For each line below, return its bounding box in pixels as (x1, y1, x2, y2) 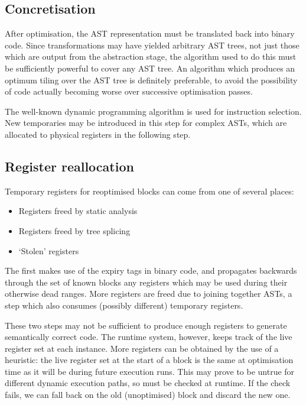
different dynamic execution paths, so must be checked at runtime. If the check (5, 377, 291, 389)
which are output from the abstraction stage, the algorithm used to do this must (5, 50, 297, 63)
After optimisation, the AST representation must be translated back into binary (5, 27, 295, 40)
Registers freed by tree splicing (18, 224, 131, 236)
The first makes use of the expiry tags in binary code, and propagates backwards (5, 264, 297, 277)
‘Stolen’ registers (18, 244, 79, 257)
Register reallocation (5, 157, 134, 175)
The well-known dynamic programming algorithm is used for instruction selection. (5, 105, 302, 117)
